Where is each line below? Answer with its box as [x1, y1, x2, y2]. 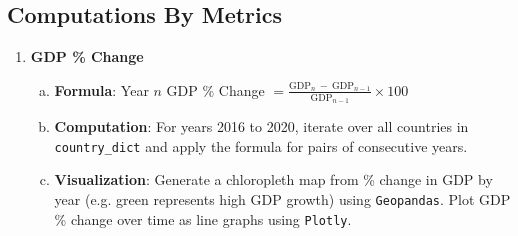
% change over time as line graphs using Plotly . [54, 208, 352, 229]
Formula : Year [54, 79, 149, 100]
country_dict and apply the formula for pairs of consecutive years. [54, 135, 468, 156]
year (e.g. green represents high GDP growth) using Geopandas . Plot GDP [54, 188, 511, 209]
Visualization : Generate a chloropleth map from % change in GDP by [54, 169, 493, 190]
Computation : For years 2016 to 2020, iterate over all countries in [54, 116, 469, 137]
